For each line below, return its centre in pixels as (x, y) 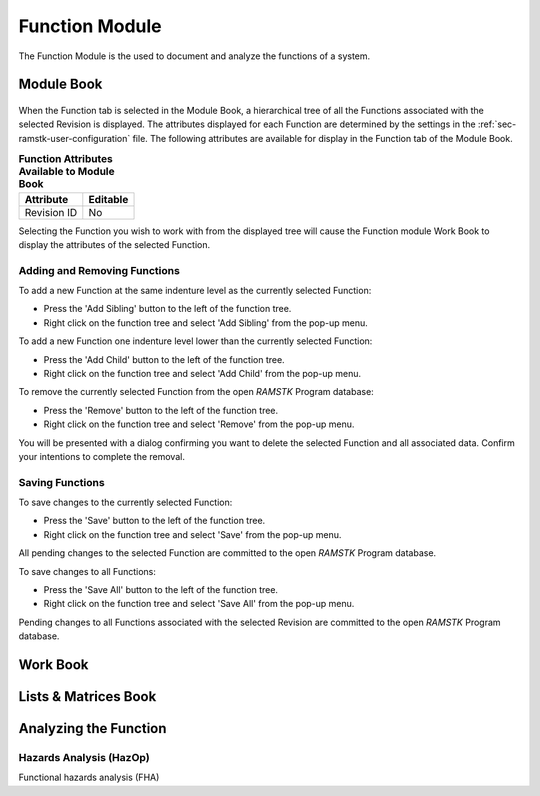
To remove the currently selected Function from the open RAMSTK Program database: (196, 392)
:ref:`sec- (497, 124)
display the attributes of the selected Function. (114, 244)
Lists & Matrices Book (87, 696)
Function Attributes (66, 159)
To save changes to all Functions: (87, 571)
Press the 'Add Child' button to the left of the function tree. (164, 359)
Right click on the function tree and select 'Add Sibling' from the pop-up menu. (206, 322)
